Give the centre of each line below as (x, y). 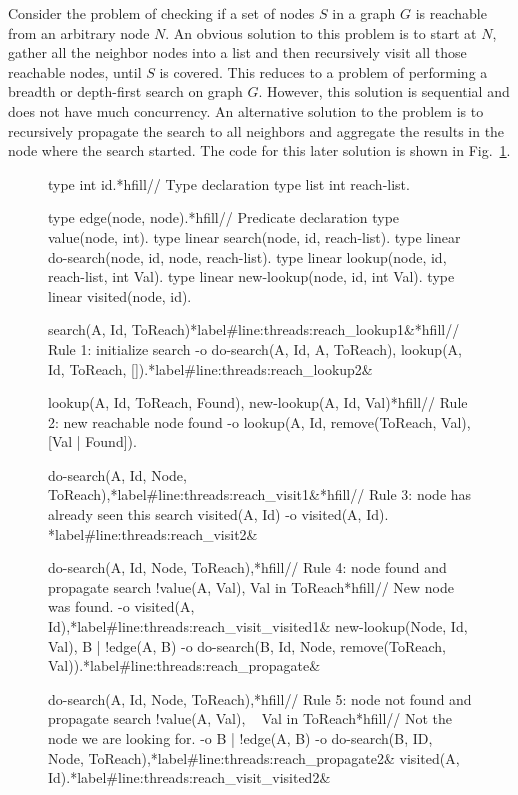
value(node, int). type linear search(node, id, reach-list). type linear (254, 236)
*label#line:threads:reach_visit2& (153, 533)
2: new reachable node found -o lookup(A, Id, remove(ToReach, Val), (259, 421)
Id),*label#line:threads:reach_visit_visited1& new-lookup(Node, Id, (258, 626)
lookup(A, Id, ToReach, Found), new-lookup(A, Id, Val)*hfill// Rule (258, 402)
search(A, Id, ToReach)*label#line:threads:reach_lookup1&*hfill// (254, 329)
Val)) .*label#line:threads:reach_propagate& (184, 665)
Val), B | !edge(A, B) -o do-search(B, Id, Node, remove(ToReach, (247, 645)
